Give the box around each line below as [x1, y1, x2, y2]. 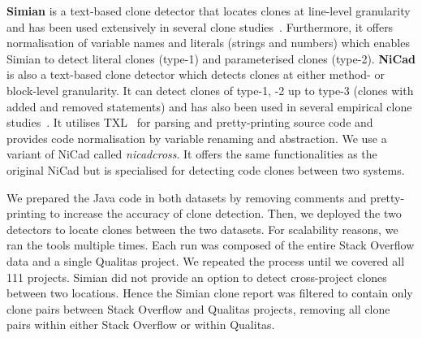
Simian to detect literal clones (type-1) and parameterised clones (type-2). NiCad [6, 50, 416, 67]
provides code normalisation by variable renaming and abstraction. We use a [6, 129, 387, 146]
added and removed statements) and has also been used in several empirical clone [6, 97, 412, 115]
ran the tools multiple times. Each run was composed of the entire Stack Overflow [6, 236, 415, 253]
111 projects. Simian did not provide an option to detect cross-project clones [6, 268, 387, 285]
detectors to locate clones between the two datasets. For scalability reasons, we [6, 220, 398, 237]
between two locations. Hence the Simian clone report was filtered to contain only [6, 284, 413, 301]
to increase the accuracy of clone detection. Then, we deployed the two [50, 205, 402, 222]
